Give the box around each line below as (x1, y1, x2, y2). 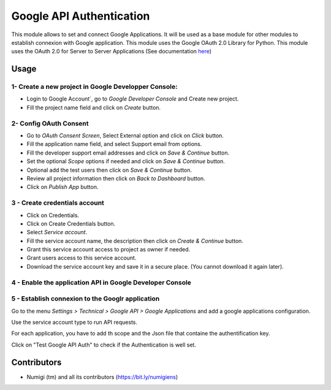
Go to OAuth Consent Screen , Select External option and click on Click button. (26, 132, 224, 139)
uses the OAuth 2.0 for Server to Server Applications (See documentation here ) (11, 48, 211, 55)
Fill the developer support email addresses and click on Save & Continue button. (26, 149, 230, 156)
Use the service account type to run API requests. (11, 318, 138, 326)
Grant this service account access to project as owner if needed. (26, 246, 191, 253)
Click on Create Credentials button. (26, 220, 116, 227)
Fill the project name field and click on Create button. (26, 104, 161, 111)
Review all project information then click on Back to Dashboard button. (26, 175, 205, 182)
